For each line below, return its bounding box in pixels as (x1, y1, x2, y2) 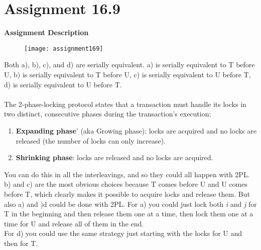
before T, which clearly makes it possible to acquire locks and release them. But (4, 188, 250, 199)
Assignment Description (4, 27, 89, 38)
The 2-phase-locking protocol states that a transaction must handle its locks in (4, 98, 246, 109)
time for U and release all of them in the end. (4, 218, 144, 228)
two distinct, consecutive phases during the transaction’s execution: (4, 108, 211, 119)
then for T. (4, 237, 38, 248)
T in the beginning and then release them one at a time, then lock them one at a (4, 208, 253, 219)
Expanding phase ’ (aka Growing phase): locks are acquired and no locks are (16, 125, 257, 136)
